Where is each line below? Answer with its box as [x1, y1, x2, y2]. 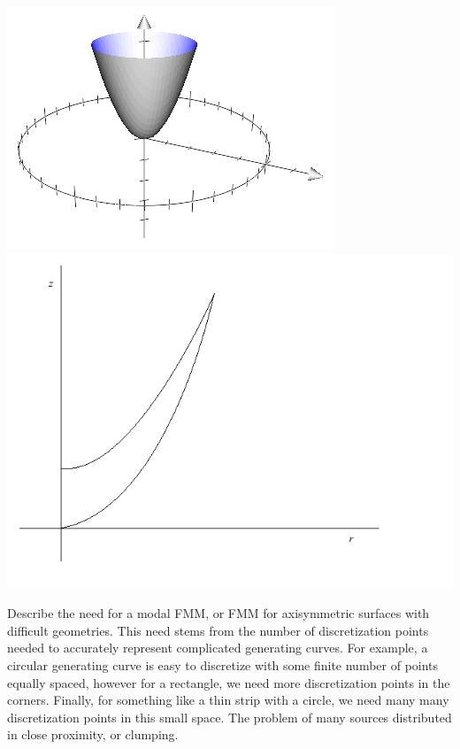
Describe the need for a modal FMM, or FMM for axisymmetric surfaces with [7, 604, 430, 622]
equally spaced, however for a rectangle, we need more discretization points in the [7, 673, 450, 691]
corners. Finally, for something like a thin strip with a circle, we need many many [7, 691, 449, 709]
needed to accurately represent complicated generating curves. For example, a [7, 638, 428, 657]
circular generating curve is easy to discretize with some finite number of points [7, 655, 439, 674]
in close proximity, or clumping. [7, 725, 179, 744]
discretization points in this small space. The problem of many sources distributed [7, 707, 452, 726]
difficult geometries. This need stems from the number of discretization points [7, 621, 429, 639]
